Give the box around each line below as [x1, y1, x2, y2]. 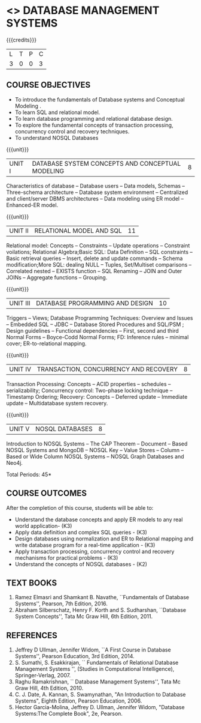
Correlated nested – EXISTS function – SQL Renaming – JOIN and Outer [6, 267, 182, 274]
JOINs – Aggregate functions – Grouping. [6, 274, 108, 281]
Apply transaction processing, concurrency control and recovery [14, 548, 175, 555]
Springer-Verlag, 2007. [14, 672, 71, 679]
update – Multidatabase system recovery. [6, 399, 108, 407]
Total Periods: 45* [6, 471, 52, 478]
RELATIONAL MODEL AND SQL [34, 226, 123, 235]
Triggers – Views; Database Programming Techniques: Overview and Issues [6, 314, 193, 321]
